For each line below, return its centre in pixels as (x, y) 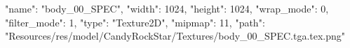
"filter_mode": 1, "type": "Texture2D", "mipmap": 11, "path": (135, 22)
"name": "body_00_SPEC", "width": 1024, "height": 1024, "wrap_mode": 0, (167, 8)
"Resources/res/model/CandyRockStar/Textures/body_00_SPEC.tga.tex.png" (175, 36)
